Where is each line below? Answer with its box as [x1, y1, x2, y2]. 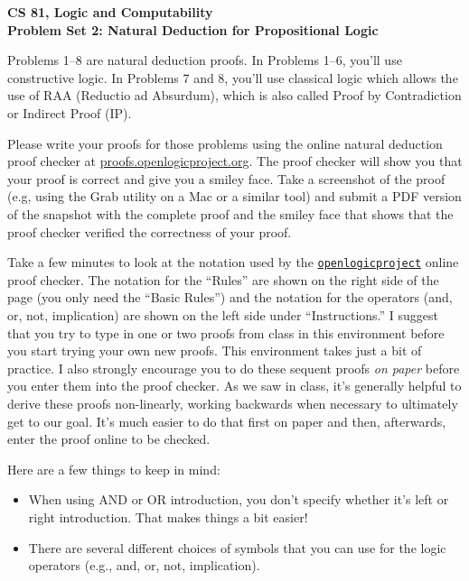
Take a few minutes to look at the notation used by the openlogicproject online [7, 253, 459, 272]
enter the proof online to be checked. [7, 429, 211, 448]
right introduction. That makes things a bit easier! [28, 507, 308, 526]
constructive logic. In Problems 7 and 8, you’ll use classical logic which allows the [7, 68, 458, 87]
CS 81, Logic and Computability [7, 3, 213, 21]
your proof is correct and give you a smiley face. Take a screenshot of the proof [7, 169, 446, 188]
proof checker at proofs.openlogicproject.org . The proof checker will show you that [7, 152, 463, 171]
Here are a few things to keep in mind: [7, 459, 220, 478]
